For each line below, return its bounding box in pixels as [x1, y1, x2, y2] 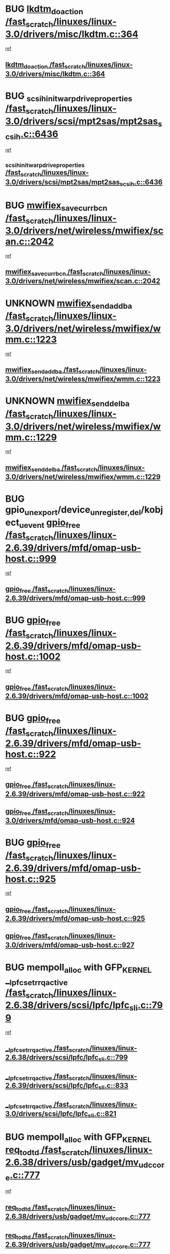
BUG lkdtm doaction [5, 3, 83, 16]
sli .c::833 [98, 1081, 129, 1091]
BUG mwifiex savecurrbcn [5, 199, 108, 213]
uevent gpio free [19, 517, 81, 530]
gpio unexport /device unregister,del [5, 504, 141, 517]
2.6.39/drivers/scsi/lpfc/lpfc [5, 1081, 99, 1090]
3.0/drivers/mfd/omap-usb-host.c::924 [5, 816, 135, 825]
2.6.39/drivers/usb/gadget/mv [5, 1240, 106, 1249]
